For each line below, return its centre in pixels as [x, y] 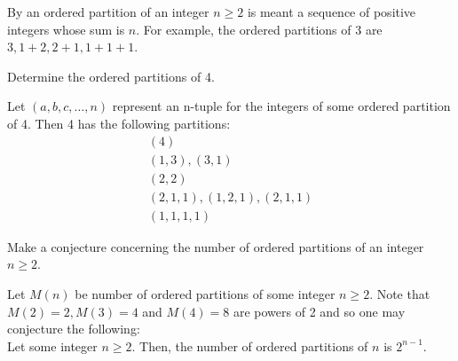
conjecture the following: [74, 329]
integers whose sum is [66, 29]
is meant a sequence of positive [332, 12]
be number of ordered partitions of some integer [205, 293]
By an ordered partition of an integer [108, 12]
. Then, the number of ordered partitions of [250, 345]
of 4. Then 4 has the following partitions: [119, 123]
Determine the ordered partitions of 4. [111, 76]
